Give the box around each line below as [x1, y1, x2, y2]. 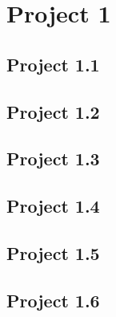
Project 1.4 [6, 193, 100, 218]
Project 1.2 [6, 99, 100, 124]
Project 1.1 [6, 51, 100, 76]
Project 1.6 [6, 287, 100, 312]
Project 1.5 [6, 240, 100, 265]
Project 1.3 [6, 146, 100, 171]
